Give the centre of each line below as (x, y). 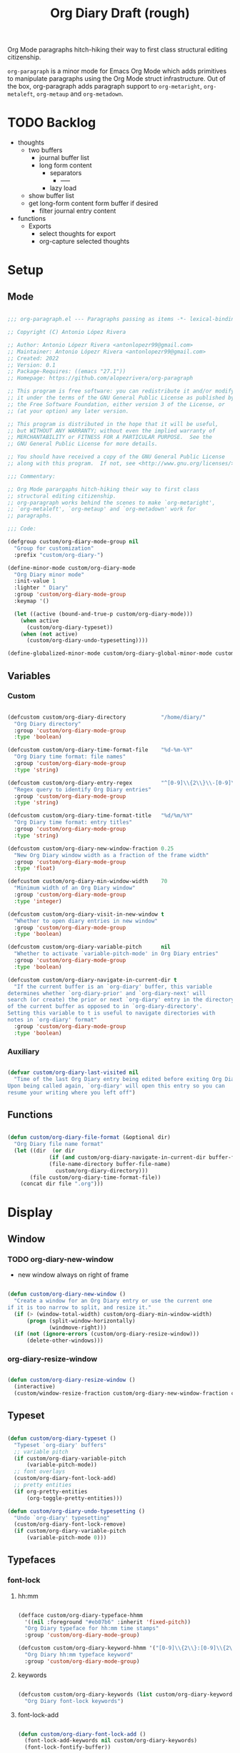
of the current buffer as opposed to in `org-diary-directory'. (105, 1007)
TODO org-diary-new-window (61, 1259)
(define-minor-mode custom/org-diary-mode (71, 568)
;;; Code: (22, 529)
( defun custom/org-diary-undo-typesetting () (76, 1511)
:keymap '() (32, 601)
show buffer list (51, 196)
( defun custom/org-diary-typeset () (62, 1438)
